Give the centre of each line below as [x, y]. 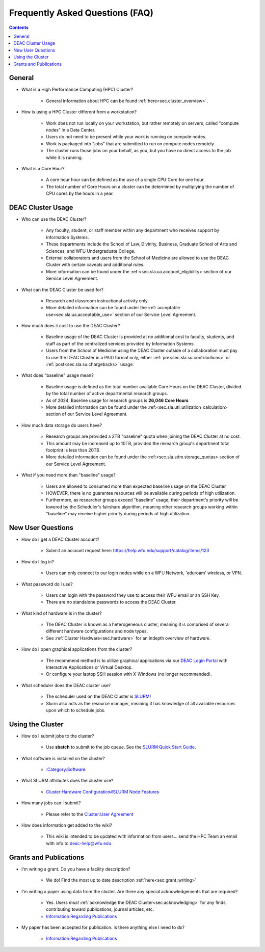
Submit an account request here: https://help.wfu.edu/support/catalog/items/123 [128, 551]
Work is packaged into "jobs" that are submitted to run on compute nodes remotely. [131, 144]
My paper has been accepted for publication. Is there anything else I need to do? [103, 927]
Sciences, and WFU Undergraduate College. [91, 251]
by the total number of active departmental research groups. [107, 394]
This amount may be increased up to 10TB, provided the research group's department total [138, 443]
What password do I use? [47, 584]
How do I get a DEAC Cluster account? [60, 539]
